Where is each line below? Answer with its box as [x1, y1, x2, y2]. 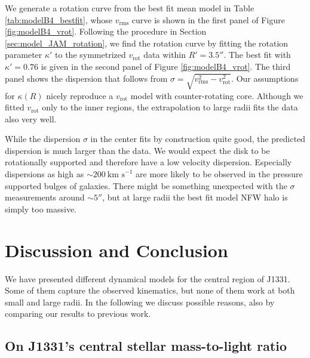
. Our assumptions [231, 72, 299, 84]
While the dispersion [5, 132, 81, 145]
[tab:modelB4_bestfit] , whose [5, 13, 113, 26]
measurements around [5, 191, 85, 203]
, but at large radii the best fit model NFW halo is [102, 191, 288, 203]
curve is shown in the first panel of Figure [131, 13, 285, 26]
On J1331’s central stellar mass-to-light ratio [5, 337, 287, 355]
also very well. [5, 112, 57, 125]
